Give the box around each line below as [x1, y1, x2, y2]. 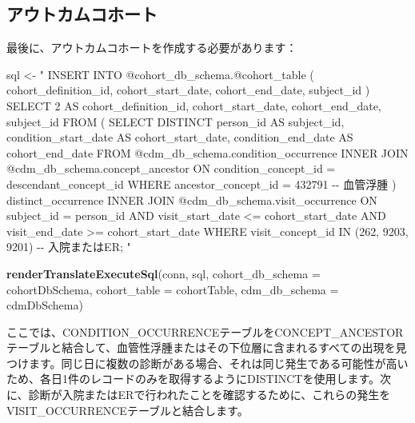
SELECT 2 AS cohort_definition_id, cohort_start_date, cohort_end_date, [6, 97, 381, 114]
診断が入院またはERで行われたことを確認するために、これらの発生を [28, 386, 391, 403]
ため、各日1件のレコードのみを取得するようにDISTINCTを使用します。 [6, 370, 381, 387]
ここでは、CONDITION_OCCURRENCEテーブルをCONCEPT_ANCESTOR [6, 323, 404, 340]
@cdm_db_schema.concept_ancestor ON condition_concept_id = [6, 160, 336, 177]
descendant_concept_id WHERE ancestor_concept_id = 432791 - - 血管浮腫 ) [6, 175, 397, 192]
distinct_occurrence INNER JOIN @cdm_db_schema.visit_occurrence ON [6, 191, 377, 208]
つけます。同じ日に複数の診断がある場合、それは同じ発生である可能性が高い [6, 354, 409, 371]
